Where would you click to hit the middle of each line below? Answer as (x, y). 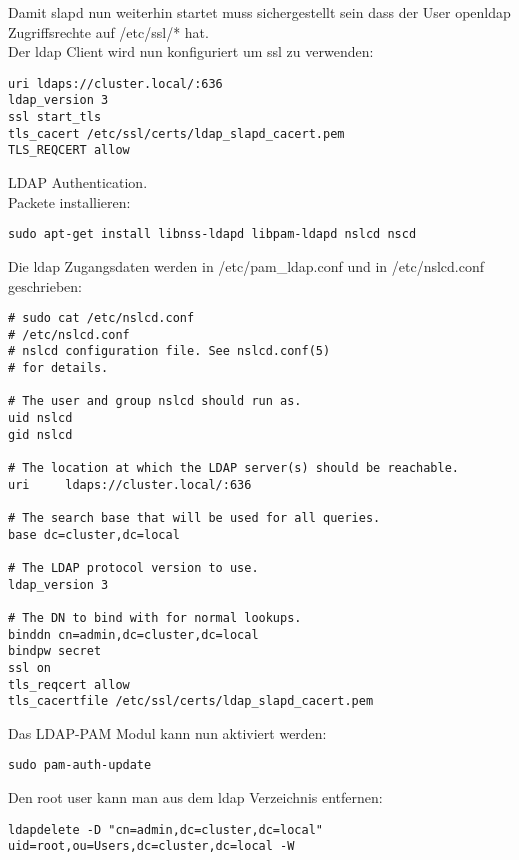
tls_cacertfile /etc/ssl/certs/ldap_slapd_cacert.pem (191, 701)
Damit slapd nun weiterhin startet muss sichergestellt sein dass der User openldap (259, 12)
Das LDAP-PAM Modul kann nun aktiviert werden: (167, 732)
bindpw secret (55, 651)
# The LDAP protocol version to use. (133, 567)
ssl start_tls (55, 117)
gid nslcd (40, 434)
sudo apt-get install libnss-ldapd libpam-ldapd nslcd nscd (212, 234)
